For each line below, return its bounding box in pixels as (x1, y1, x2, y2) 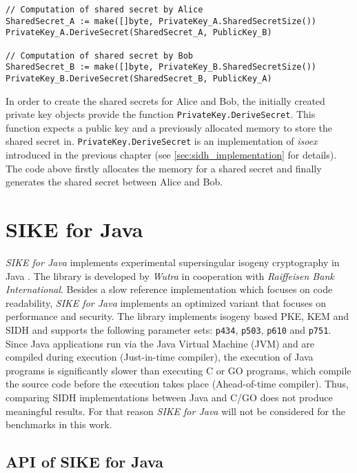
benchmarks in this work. (6, 417, 112, 432)
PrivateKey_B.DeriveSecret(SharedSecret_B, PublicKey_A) (6, 73, 272, 83)
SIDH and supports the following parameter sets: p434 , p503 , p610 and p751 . (6, 322, 331, 336)
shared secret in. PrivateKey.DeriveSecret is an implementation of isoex (6, 134, 318, 148)
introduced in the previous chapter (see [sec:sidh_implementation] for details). (6, 148, 337, 162)
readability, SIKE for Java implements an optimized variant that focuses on (6, 295, 327, 310)
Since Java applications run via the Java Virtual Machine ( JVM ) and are (6, 336, 315, 350)
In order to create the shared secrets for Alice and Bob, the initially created (6, 93, 325, 108)
